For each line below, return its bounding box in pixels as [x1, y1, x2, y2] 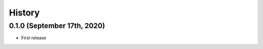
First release [21, 35, 46, 41]
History [9, 7, 40, 18]
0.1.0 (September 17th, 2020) [9, 21, 105, 30]
